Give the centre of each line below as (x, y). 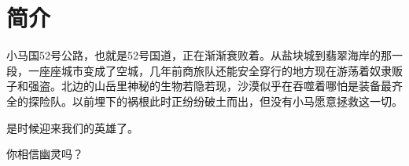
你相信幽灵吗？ (45, 154)
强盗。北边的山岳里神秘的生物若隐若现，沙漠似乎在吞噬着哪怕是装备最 (210, 86)
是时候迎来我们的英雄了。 (72, 127)
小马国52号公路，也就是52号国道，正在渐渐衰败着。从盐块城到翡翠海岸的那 (199, 55)
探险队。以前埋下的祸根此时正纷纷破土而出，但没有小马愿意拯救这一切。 (215, 101)
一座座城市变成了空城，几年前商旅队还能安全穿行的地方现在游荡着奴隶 (210, 70)
